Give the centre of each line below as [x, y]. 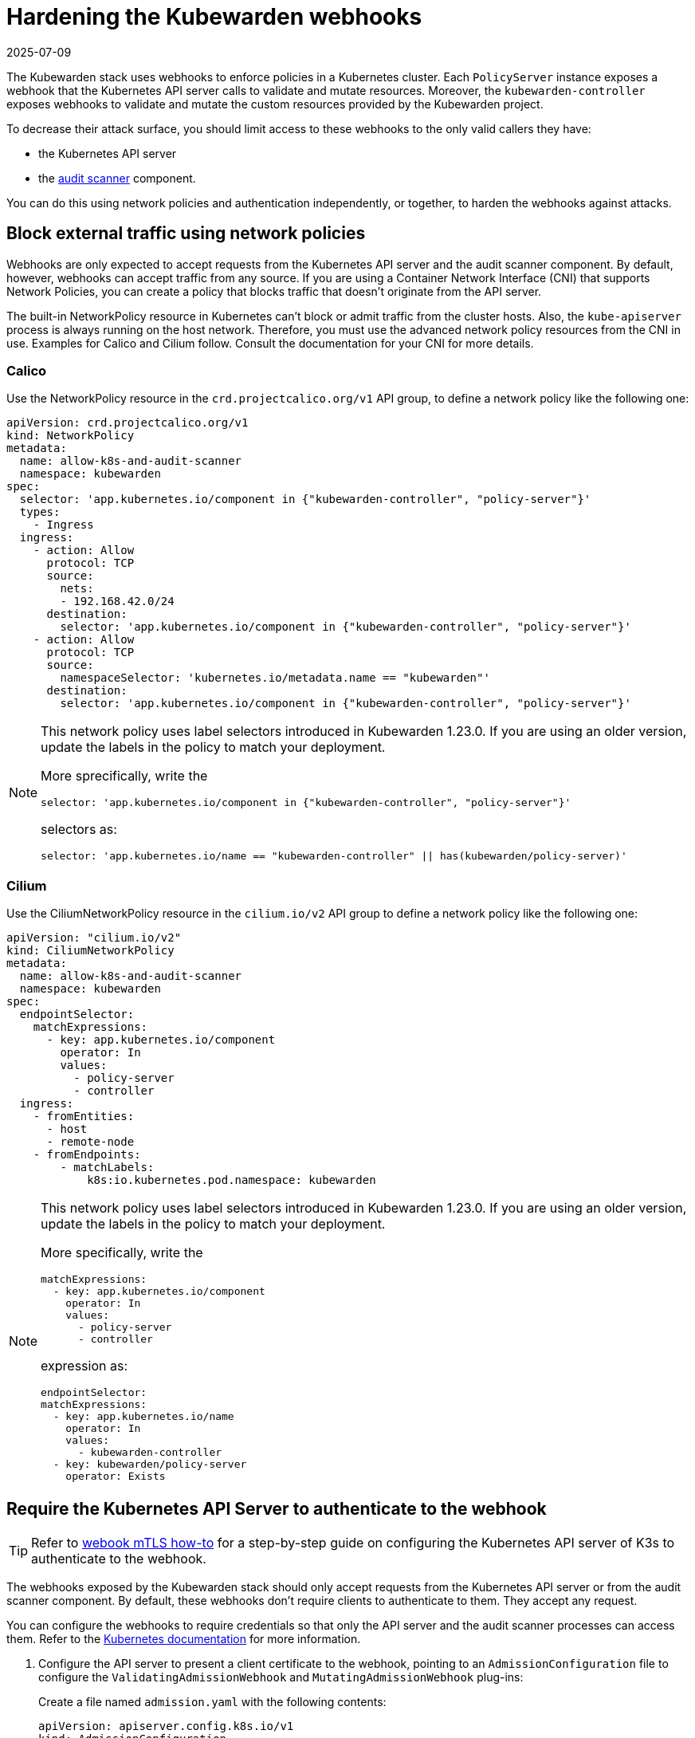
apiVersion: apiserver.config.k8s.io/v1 [166, 1726]
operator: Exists [116, 1477]
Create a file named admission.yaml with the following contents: [212, 1701]
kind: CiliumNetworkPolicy [90, 951]
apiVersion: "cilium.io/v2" [94, 938]
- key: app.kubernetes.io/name [143, 1417]
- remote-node [90, 1142]
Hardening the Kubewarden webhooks [214, 17]
